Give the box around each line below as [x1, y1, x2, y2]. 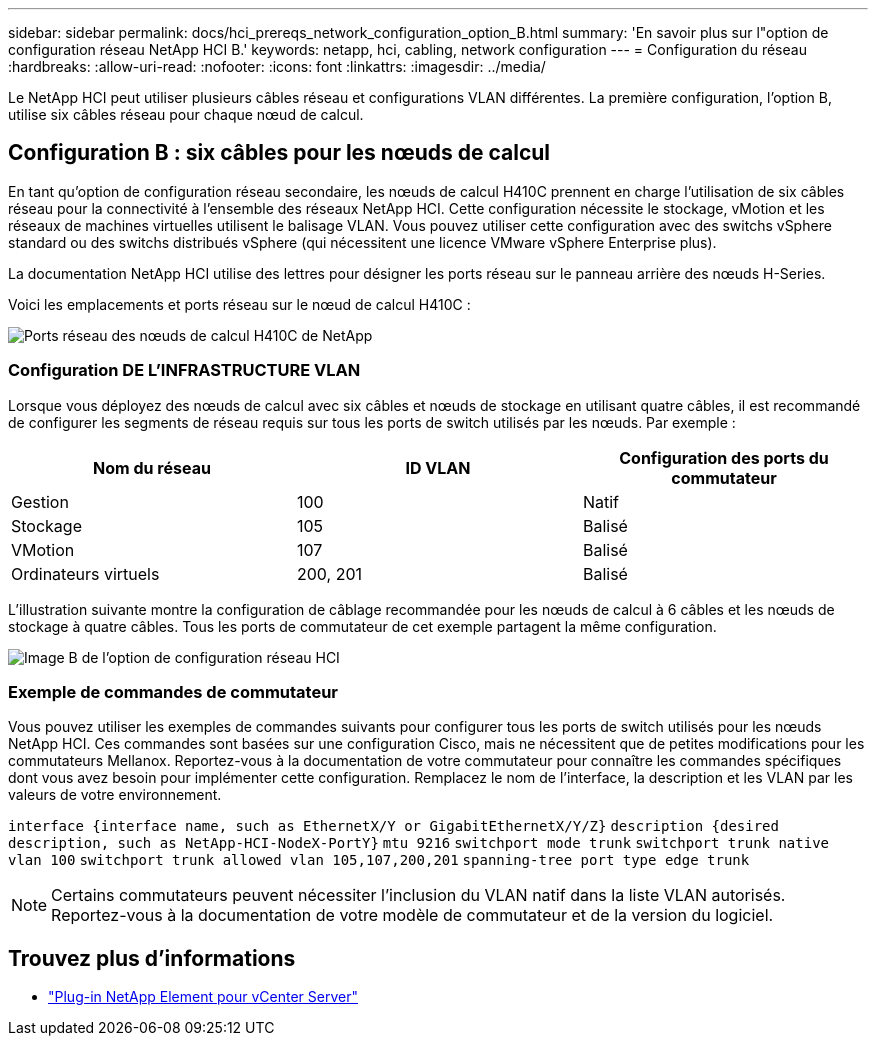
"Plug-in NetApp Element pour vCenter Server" [48, 988, 358, 1006]
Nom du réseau [93, 457, 211, 478]
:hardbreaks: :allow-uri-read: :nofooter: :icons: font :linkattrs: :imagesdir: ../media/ [8, 58, 546, 75]
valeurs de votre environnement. [8, 786, 222, 804]
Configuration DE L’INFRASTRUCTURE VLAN [8, 360, 361, 381]
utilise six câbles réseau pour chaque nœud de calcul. [8, 106, 364, 123]
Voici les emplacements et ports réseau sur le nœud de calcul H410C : [8, 295, 471, 313]
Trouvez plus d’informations [8, 945, 296, 971]
